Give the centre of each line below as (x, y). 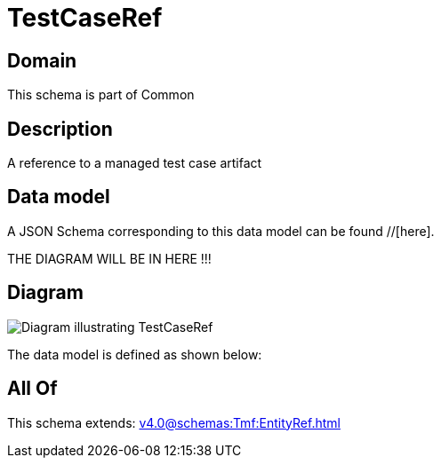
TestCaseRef (85, 18)
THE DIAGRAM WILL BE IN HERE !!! (109, 258)
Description (60, 129)
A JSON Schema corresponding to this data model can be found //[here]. (221, 231)
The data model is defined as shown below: (135, 354)
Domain (42, 60)
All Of (32, 389)
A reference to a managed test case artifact (135, 163)
